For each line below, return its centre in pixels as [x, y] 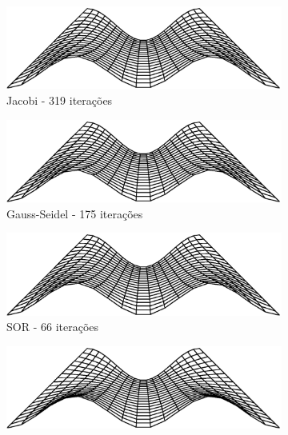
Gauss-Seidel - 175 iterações [75, 213]
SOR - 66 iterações [53, 327]
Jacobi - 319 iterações [60, 100]
